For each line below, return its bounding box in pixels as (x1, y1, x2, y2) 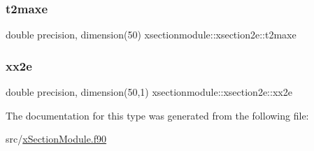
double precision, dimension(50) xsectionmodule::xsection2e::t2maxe (6, 27, 297, 42)
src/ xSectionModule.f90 (6, 131, 107, 146)
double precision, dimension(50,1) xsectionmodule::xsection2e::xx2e (6, 85, 292, 99)
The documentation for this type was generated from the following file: (6, 108, 309, 122)
